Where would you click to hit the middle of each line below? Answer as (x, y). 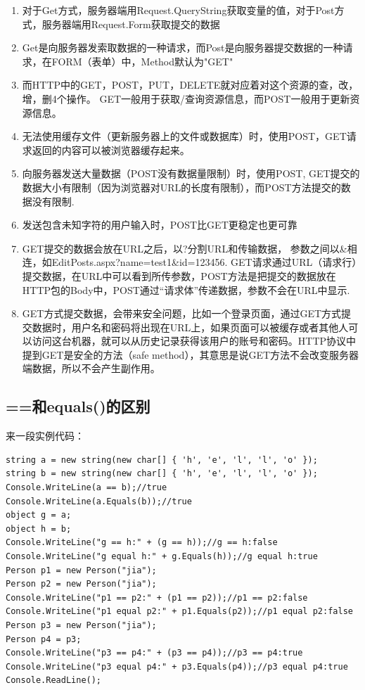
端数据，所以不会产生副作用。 (91, 368)
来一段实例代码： (45, 436)
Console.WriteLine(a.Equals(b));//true (99, 501)
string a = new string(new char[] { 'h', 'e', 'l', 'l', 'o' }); (162, 460)
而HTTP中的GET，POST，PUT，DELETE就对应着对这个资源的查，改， (190, 85)
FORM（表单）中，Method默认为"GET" (142, 61)
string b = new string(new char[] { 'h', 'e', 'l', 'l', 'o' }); (162, 474)
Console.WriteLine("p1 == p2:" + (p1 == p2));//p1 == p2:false (157, 598)
